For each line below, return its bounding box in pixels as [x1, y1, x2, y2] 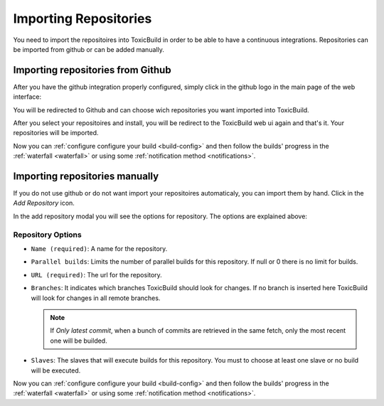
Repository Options [13, 230, 82, 240]
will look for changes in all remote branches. [31, 294, 161, 302]
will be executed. [31, 366, 81, 375]
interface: [13, 92, 42, 101]
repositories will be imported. [13, 129, 99, 137]
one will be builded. [50, 336, 107, 345]
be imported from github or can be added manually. [13, 45, 165, 53]
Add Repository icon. [13, 199, 75, 208]
